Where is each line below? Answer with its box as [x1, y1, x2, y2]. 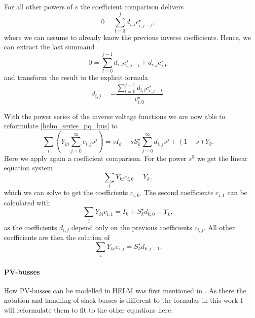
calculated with [4, 197, 50, 207]
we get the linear [197, 153, 248, 163]
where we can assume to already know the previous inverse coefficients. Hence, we [4, 32, 251, 42]
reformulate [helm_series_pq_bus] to [4, 120, 118, 131]
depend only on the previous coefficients [71, 222, 192, 232]
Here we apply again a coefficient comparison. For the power [4, 153, 186, 163]
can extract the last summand [4, 41, 95, 52]
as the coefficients [4, 222, 57, 232]
